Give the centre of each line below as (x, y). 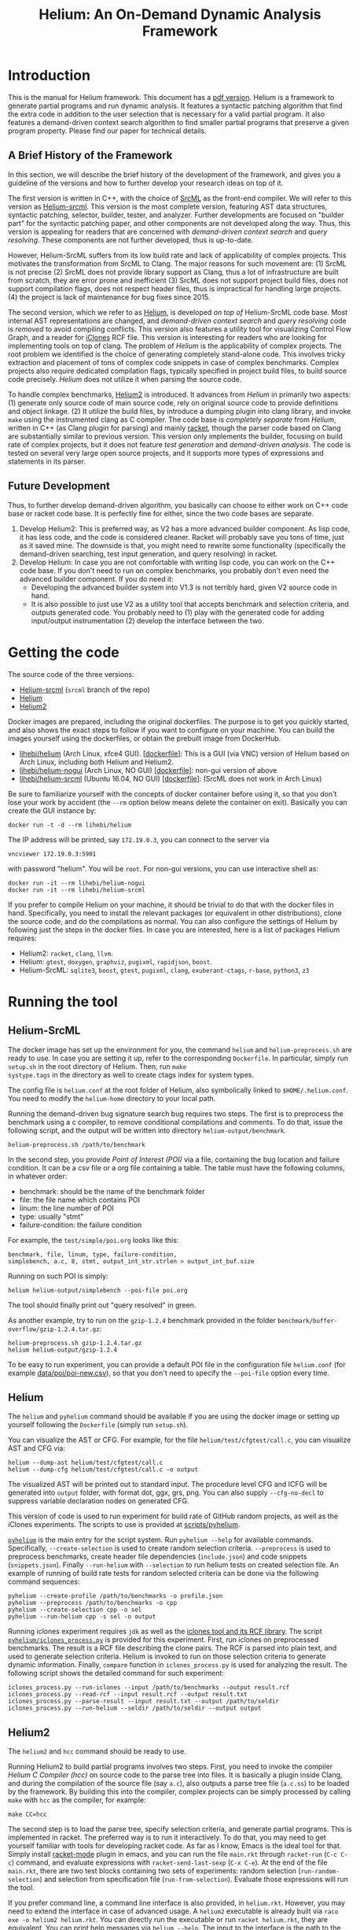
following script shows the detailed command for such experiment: (116, 1673)
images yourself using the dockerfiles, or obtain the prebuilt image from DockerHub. (145, 738)
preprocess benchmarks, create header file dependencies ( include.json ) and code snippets (158, 1557)
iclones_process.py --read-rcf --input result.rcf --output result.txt (128, 1695)
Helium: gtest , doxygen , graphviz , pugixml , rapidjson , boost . (116, 961)
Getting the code (64, 652)
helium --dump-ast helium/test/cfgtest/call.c (86, 1463)
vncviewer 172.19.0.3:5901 (52, 854)
